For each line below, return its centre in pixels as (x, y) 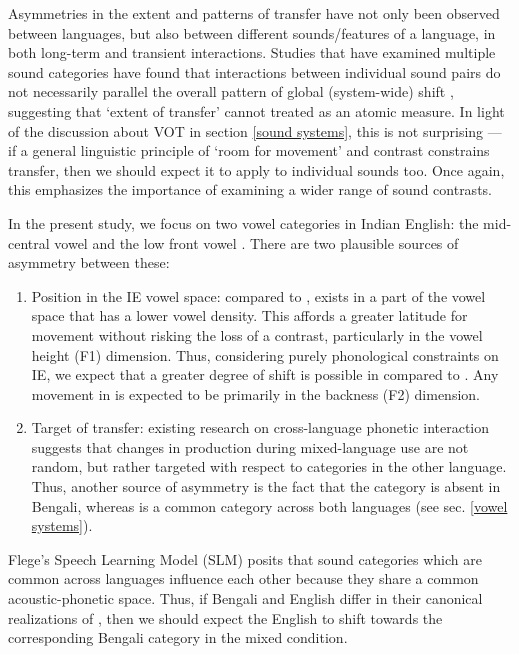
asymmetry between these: (89, 262)
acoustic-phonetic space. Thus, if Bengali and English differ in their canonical (245, 598)
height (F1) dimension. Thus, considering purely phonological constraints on (265, 354)
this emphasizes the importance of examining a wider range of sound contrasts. (250, 189)
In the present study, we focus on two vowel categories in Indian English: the (243, 222)
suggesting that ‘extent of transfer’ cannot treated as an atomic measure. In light (256, 110)
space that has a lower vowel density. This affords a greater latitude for (249, 315)
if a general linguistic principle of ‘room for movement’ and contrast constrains (249, 150)
